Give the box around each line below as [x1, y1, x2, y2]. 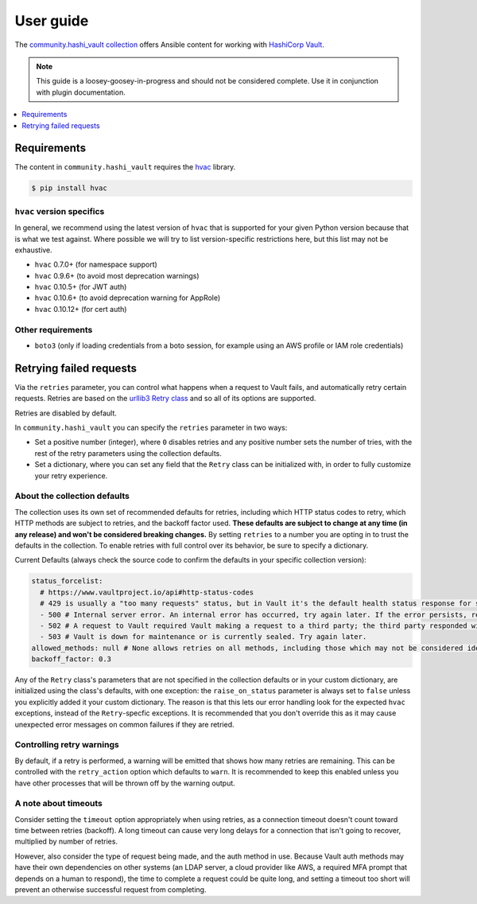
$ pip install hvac [31, 184, 107, 193]
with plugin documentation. [36, 88, 126, 97]
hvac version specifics [14, 205, 105, 216]
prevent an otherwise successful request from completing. [14, 885, 207, 894]
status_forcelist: [31, 577, 103, 586]
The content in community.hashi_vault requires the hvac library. [14, 162, 236, 172]
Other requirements [14, 324, 93, 335]
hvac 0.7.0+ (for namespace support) [34, 259, 158, 270]
